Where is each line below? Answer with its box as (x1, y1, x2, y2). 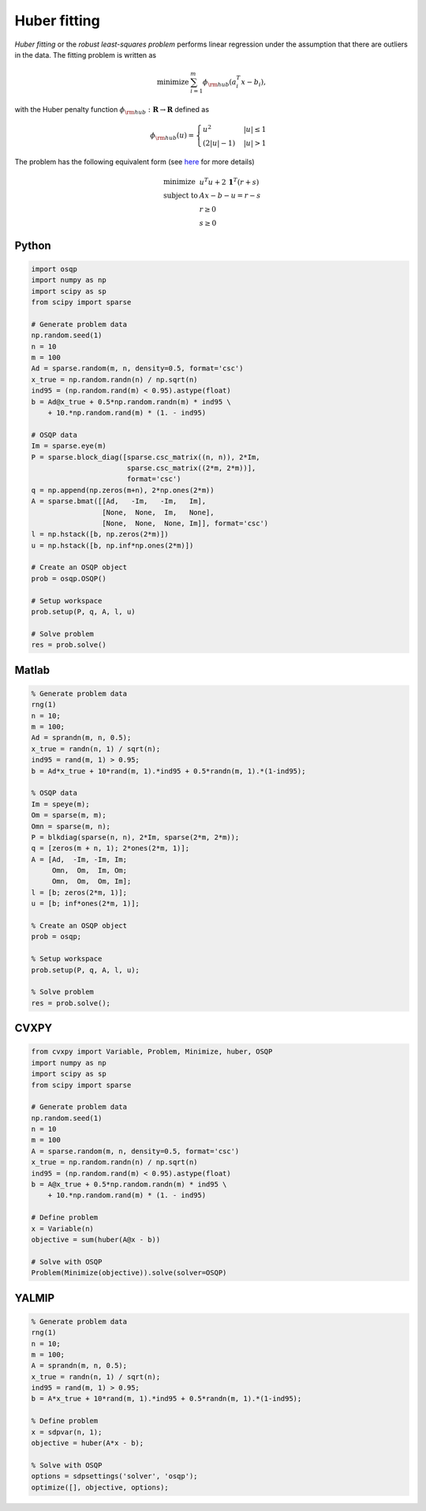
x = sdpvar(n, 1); (31, 1427, 103, 1437)
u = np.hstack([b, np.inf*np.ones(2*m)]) (31, 541, 194, 550)
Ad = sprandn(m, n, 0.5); (31, 733, 132, 742)
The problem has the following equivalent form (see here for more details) (14, 157, 256, 167)
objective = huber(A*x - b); (31, 1438, 144, 1448)
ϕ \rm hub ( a (202, 77, 237, 88)
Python (14, 239, 51, 252)
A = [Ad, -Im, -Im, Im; (31, 855, 128, 864)
